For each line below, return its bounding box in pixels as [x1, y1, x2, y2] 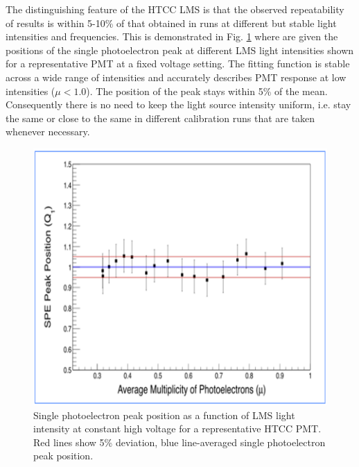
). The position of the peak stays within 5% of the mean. [86, 83, 328, 98]
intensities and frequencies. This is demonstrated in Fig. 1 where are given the [6, 29, 338, 44]
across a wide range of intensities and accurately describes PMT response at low [6, 69, 347, 84]
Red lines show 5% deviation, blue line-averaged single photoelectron [33, 434, 326, 449]
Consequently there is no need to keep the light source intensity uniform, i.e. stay [6, 97, 351, 112]
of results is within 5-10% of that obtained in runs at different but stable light [6, 15, 337, 30]
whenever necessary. [6, 124, 90, 139]
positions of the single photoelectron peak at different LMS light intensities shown [6, 42, 354, 57]
